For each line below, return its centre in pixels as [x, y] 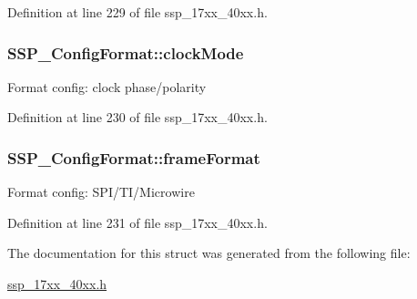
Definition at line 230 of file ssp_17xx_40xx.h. [137, 117]
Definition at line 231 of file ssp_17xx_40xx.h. [137, 222]
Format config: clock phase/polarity [107, 86]
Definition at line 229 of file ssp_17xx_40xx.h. [137, 12]
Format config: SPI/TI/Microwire [101, 192]
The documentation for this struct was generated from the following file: [209, 253]
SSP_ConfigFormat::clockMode [126, 52]
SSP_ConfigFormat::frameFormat [134, 157]
